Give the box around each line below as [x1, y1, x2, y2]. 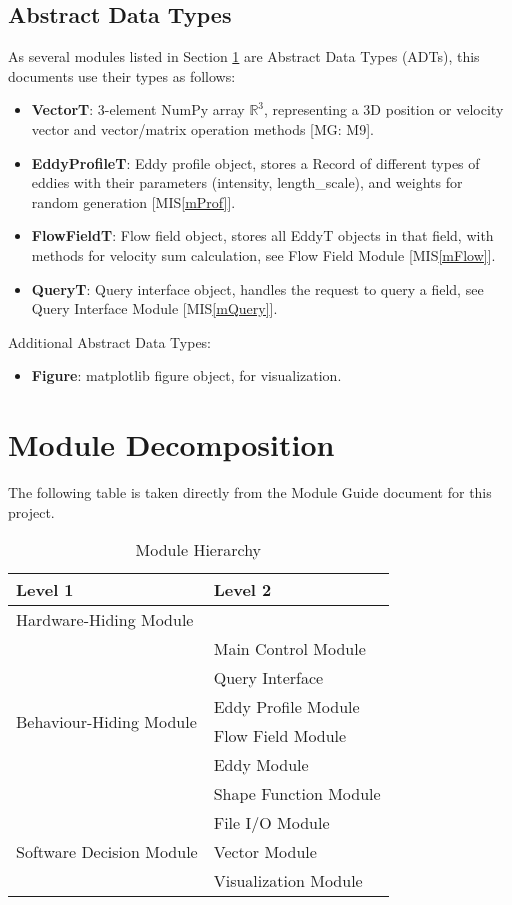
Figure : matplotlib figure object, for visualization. [31, 365, 342, 386]
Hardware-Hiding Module [16, 608, 194, 632]
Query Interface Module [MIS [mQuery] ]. [31, 298, 278, 319]
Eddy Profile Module [213, 695, 360, 719]
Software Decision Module [16, 840, 198, 864]
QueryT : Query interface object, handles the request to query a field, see [31, 278, 484, 299]
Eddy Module [213, 753, 309, 777]
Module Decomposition [8, 424, 335, 465]
